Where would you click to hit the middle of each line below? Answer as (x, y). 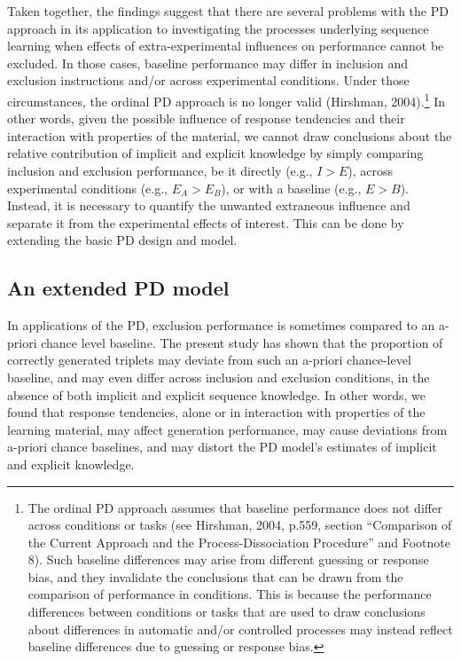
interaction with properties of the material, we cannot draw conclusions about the (230, 135)
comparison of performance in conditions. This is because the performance (230, 594)
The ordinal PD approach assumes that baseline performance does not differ (235, 507)
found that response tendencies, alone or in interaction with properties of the (216, 412)
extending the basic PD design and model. (122, 240)
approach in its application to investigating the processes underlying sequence (218, 28)
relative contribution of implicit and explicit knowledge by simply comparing (215, 153)
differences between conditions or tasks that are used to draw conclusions (227, 612)
